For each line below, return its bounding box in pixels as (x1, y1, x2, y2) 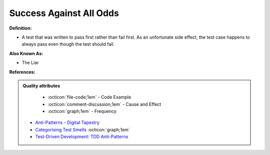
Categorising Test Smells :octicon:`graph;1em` (35, 126, 130, 132)
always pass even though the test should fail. (21, 41, 115, 47)
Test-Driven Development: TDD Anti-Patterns (35, 133, 128, 140)
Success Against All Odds (9, 8, 119, 19)
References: (9, 69, 35, 75)
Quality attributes (22, 83, 60, 89)
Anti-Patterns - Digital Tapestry (35, 119, 100, 125)
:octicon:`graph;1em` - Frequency (47, 108, 117, 114)
